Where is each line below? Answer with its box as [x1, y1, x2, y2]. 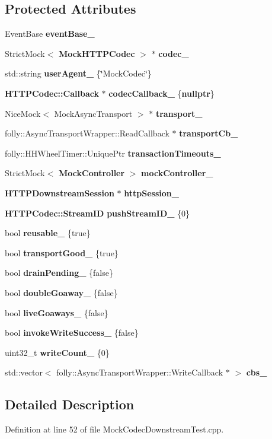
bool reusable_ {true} [5, 227, 91, 239]
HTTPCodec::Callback [5, 87, 99, 99]
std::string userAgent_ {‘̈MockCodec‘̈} [5, 67, 152, 79]
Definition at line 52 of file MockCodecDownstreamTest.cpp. [5, 423, 224, 435]
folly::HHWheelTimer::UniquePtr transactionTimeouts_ [5, 147, 221, 159]
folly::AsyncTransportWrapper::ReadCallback [5, 127, 169, 139]
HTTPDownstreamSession [5, 186, 114, 199]
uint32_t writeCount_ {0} [5, 346, 110, 358]
